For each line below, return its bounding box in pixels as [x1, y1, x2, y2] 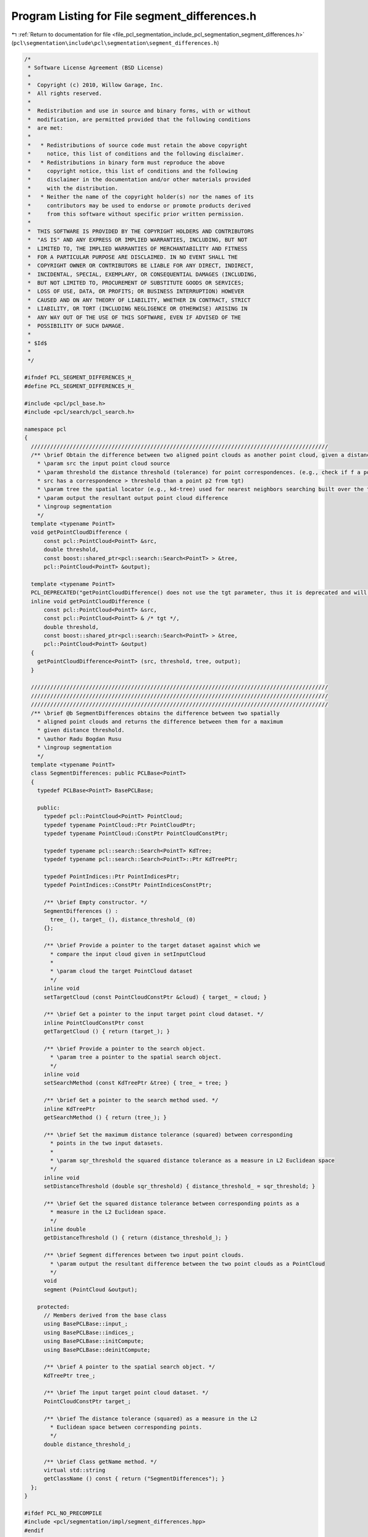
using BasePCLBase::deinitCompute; [44, 1346, 151, 1353]
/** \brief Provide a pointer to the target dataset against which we [44, 942, 261, 949]
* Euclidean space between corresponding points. [50, 1424, 202, 1431]
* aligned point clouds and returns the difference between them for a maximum [37, 718, 283, 725]
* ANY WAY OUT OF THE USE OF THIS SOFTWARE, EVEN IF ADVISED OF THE [28, 314, 242, 321]
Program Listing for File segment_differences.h [11, 9, 257, 23]
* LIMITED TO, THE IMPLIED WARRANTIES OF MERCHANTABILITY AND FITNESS [28, 245, 248, 252]
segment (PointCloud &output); [44, 1286, 138, 1293]
